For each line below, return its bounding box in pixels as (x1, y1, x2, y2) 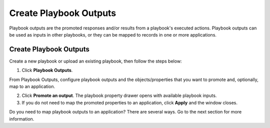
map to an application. (9, 83, 55, 89)
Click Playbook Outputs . (21, 67, 73, 73)
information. (9, 115, 34, 122)
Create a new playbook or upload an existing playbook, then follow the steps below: (9, 58, 182, 64)
